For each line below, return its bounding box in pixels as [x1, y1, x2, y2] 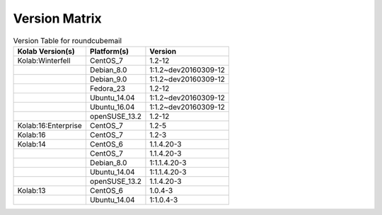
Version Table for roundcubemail [13, 35, 122, 45]
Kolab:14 [17, 139, 46, 149]
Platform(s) [89, 46, 129, 56]
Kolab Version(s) [17, 46, 76, 56]
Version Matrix [13, 11, 102, 26]
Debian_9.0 [89, 74, 127, 84]
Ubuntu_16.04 [89, 102, 135, 112]
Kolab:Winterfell [17, 55, 71, 65]
